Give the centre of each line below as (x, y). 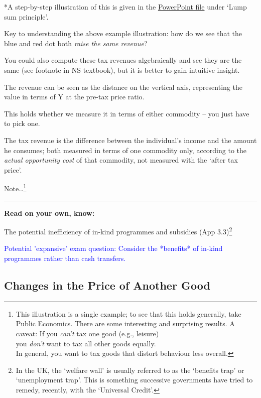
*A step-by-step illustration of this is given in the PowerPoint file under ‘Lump (125, 7)
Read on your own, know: (49, 213)
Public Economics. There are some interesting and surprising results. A (125, 323)
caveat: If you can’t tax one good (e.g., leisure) (87, 333)
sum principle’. (26, 16)
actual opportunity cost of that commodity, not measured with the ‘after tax (121, 160)
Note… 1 (15, 187)
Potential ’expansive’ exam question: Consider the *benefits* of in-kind (113, 248)
